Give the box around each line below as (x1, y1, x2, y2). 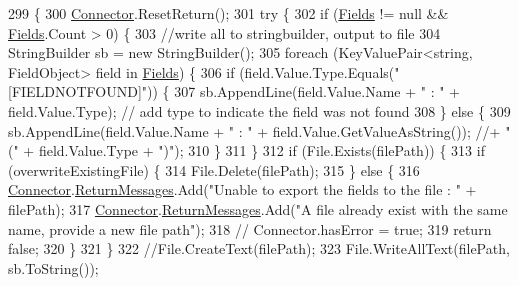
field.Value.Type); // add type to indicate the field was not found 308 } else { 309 (8, 100, 511, 121)
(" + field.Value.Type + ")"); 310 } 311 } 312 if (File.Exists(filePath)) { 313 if (8, 140, 485, 161)
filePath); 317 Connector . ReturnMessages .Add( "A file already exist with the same (8, 198, 508, 219)
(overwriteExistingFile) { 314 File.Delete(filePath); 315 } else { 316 (8, 159, 420, 180)
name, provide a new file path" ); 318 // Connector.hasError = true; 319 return (8, 218, 492, 239)
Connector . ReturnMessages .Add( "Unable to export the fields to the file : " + (8, 179, 477, 200)
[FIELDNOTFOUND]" (8, 81, 148, 102)
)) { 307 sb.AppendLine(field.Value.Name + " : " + (147, 81, 460, 102)
